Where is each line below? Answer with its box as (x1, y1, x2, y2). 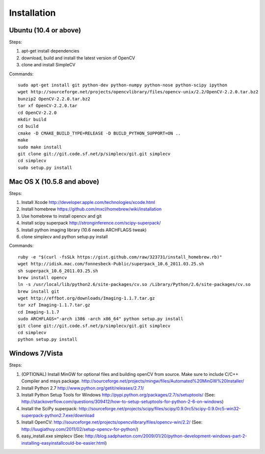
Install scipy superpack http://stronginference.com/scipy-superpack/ (21, 220, 161, 226)
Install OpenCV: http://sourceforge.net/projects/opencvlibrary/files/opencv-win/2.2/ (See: (21, 419, 203, 425)
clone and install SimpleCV (21, 62, 76, 68)
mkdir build (18, 116, 47, 122)
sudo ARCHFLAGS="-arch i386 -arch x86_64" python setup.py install (18, 316, 184, 322)
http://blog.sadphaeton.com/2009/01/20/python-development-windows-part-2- (85, 433, 247, 439)
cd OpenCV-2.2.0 (18, 110, 57, 115)
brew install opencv (18, 275, 67, 280)
